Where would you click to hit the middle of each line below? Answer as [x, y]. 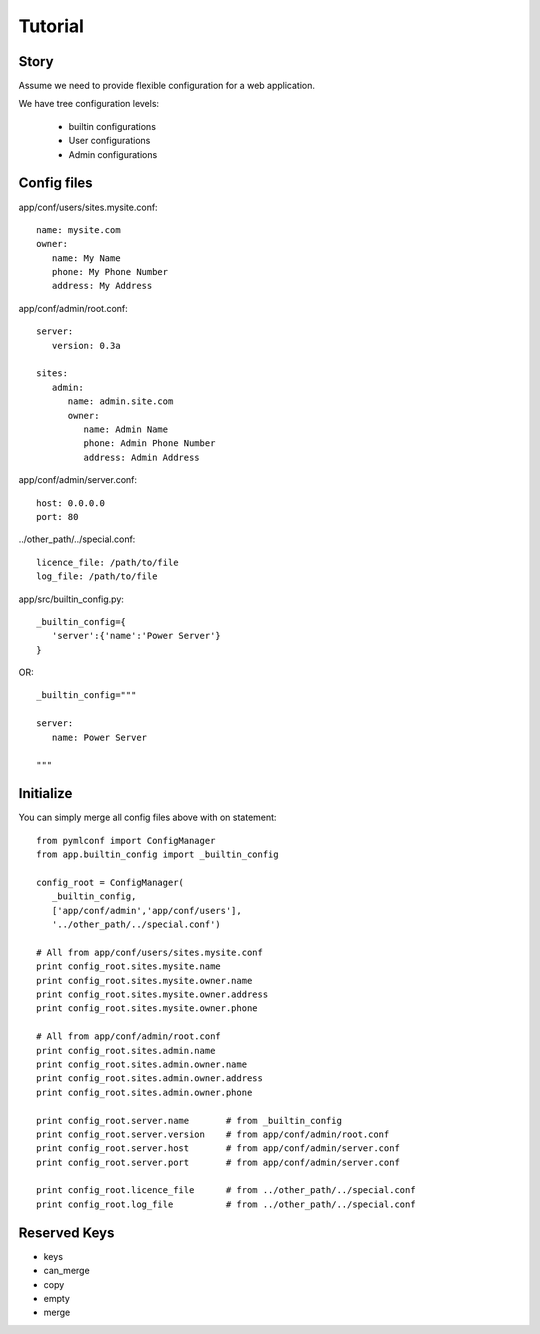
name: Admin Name [126, 429]
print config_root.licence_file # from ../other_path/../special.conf [226, 1190]
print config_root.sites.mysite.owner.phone [147, 1008]
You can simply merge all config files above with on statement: [147, 817]
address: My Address [102, 286]
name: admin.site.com [120, 401]
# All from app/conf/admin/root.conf [129, 1036]
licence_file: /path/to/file [107, 562]
